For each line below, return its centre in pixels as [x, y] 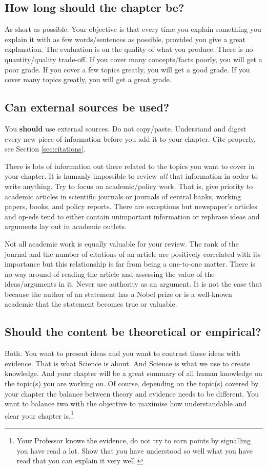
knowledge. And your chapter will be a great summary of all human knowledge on [133, 373]
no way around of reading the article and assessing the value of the [110, 274]
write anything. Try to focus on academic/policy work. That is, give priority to [129, 186]
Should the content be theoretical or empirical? [133, 332]
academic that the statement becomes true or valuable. [91, 304]
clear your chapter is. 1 [39, 415]
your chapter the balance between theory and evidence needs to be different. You [132, 393]
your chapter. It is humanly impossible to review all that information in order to [131, 176]
